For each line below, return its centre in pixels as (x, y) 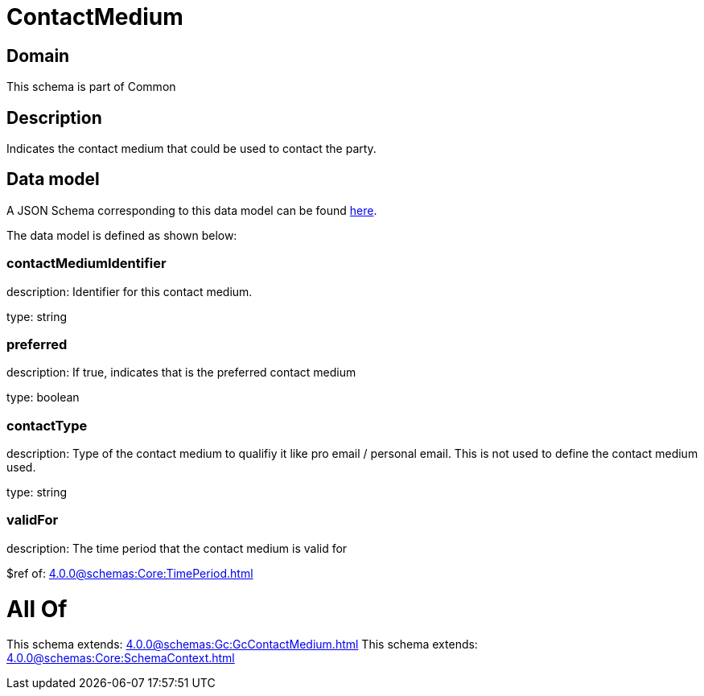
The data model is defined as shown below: (122, 235)
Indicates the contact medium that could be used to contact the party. (191, 149)
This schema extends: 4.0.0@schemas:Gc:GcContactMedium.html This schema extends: (242, 645)
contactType (47, 425)
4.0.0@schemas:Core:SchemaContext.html (121, 658)
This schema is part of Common (91, 87)
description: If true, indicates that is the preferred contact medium (181, 373)
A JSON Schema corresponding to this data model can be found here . (192, 210)
